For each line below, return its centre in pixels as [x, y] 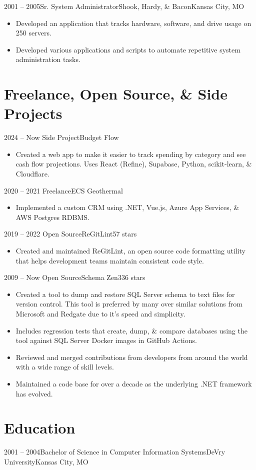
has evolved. [34, 393]
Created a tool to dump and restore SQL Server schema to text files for [125, 294]
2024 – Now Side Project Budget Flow [61, 137]
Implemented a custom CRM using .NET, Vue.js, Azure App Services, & [127, 207]
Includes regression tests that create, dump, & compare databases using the [131, 330]
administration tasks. [48, 59]
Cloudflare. [32, 174]
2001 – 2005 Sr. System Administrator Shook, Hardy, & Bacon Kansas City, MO [124, 6]
